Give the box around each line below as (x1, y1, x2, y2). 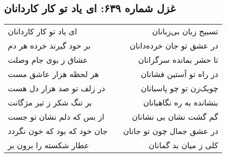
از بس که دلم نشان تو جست (8, 111, 104, 123)
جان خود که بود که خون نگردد (8, 125, 108, 137)
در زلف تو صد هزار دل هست (8, 82, 105, 94)
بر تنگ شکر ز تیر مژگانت (8, 97, 92, 108)
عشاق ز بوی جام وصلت (8, 54, 88, 66)
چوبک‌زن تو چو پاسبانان (141, 82, 219, 94)
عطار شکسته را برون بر (8, 139, 89, 151)
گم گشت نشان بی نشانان (132, 111, 219, 123)
